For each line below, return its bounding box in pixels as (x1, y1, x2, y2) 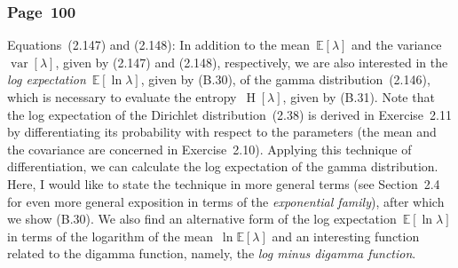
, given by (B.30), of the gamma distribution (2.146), (140, 70, 430, 89)
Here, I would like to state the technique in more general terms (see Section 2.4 (7, 174, 440, 193)
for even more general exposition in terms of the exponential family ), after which (7, 192, 445, 210)
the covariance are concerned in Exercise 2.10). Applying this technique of (7, 139, 412, 158)
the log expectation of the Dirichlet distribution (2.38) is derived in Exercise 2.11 (7, 105, 452, 123)
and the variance (351, 35, 442, 54)
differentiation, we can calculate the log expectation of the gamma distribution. (7, 157, 438, 176)
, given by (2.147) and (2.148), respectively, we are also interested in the (55, 52, 448, 71)
